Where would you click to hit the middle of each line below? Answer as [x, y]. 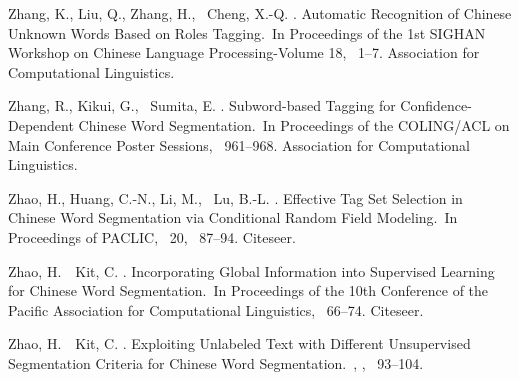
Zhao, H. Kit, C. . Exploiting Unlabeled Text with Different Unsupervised [239, 343]
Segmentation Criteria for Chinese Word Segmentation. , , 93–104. [216, 362]
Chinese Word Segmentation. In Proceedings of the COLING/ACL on [294, 124]
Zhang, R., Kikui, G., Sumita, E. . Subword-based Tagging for [202, 105]
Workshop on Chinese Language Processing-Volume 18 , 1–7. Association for [244, 52]
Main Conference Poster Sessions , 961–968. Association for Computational [239, 144]
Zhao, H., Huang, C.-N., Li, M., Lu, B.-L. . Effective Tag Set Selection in [235, 197]
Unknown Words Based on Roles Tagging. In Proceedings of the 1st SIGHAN [247, 32]
